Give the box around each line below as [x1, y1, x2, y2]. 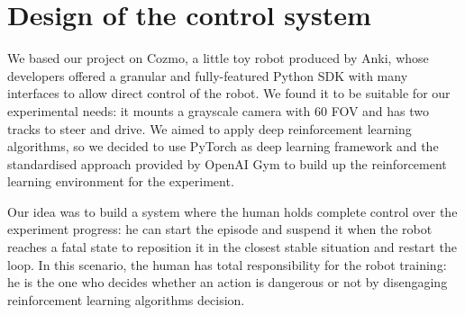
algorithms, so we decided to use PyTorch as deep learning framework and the [7, 137, 439, 156]
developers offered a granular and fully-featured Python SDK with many [7, 66, 408, 85]
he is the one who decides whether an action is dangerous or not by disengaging [7, 273, 448, 292]
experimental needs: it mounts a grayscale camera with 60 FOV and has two [7, 101, 430, 120]
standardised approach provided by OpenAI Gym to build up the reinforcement [7, 154, 447, 173]
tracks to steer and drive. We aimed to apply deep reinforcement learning [7, 119, 412, 138]
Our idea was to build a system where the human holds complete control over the [7, 202, 458, 220]
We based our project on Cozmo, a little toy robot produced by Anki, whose [7, 49, 429, 67]
